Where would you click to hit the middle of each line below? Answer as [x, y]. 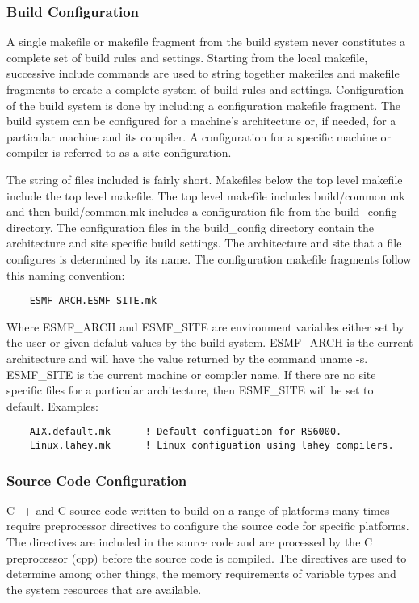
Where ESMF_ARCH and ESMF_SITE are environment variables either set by [205, 326]
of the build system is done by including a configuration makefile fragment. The [203, 105]
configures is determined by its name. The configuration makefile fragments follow [209, 258]
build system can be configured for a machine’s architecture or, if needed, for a [201, 121]
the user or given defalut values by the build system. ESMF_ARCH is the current [210, 342]
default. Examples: [52, 405]
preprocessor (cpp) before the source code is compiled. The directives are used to [207, 557]
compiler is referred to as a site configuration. [119, 152]
